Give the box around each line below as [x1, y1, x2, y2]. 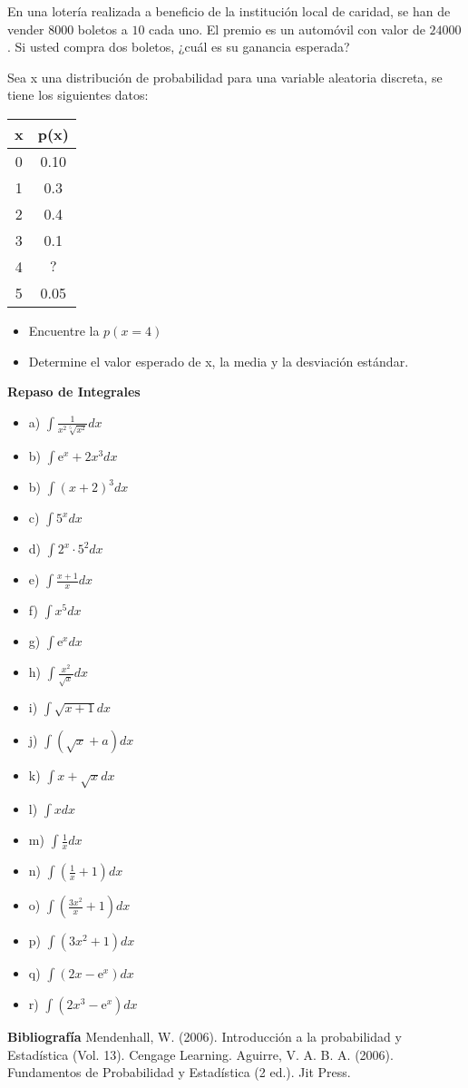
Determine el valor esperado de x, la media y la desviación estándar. [28, 351, 409, 370]
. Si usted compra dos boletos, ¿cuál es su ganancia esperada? [7, 37, 350, 56]
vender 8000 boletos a [7, 19, 128, 38]
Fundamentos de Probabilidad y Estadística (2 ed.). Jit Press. [7, 1063, 351, 1082]
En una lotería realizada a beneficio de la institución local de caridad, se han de [7, 2, 451, 20]
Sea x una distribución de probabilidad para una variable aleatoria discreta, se [7, 67, 443, 86]
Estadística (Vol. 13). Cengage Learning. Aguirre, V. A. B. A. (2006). [7, 1044, 394, 1063]
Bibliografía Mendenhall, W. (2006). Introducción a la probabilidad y [7, 1027, 402, 1046]
